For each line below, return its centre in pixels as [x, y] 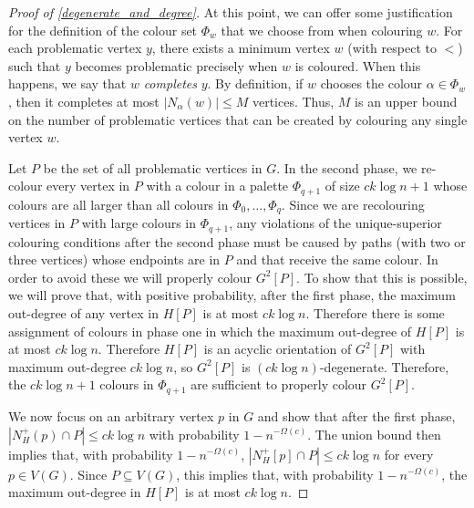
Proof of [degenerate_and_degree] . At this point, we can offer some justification [231, 12]
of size [342, 186]
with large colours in [139, 223]
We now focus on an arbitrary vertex [111, 415]
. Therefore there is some [375, 313]
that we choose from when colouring [322, 30]
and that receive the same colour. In [337, 259]
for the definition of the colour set [103, 30]
